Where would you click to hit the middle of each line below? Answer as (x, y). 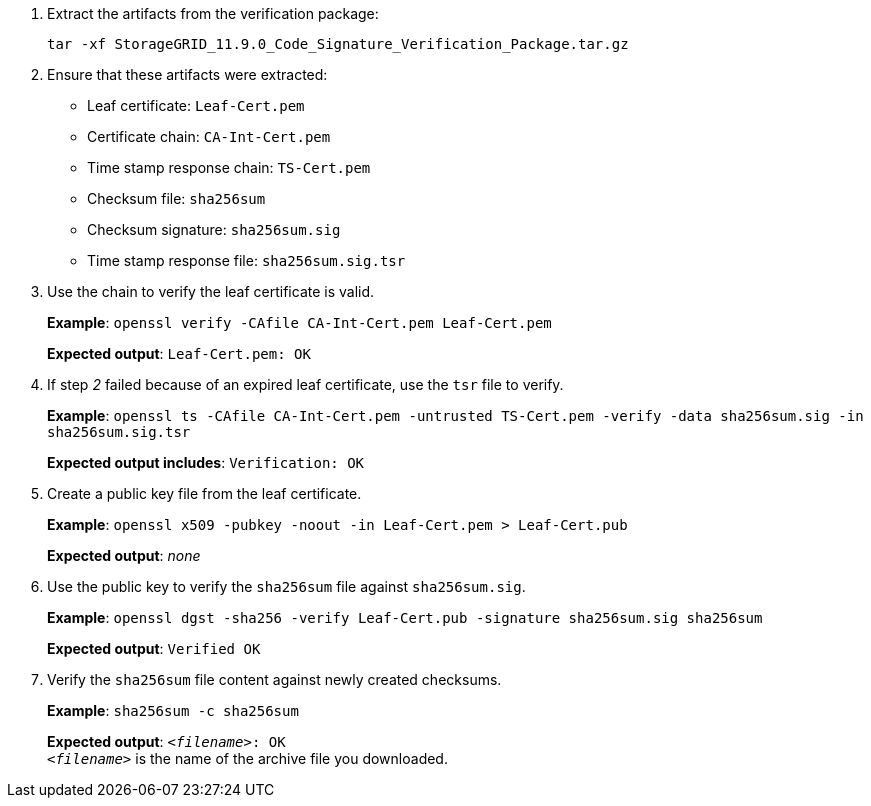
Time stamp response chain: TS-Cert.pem (229, 167)
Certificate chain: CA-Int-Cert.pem (209, 136)
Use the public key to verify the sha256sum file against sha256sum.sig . (286, 586)
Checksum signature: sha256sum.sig (214, 229)
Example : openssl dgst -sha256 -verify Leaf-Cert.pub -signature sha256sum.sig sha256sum (405, 617)
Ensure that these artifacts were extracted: (187, 74)
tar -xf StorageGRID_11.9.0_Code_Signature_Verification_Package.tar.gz (338, 44)
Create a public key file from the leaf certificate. (204, 493)
